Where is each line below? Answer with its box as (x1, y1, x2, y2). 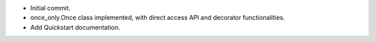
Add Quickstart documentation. (30, 23, 120, 31)
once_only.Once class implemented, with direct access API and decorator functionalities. (30, 14, 285, 22)
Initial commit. (30, 4, 71, 12)
